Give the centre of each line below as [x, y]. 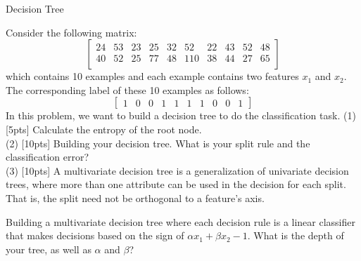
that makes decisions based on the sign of [95, 235]
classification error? [47, 157]
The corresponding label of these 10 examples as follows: [127, 89]
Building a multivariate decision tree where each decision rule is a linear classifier [180, 221]
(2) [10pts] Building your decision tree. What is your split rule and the [158, 143]
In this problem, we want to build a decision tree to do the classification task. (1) [181, 115]
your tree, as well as [49, 249]
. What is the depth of [296, 235]
